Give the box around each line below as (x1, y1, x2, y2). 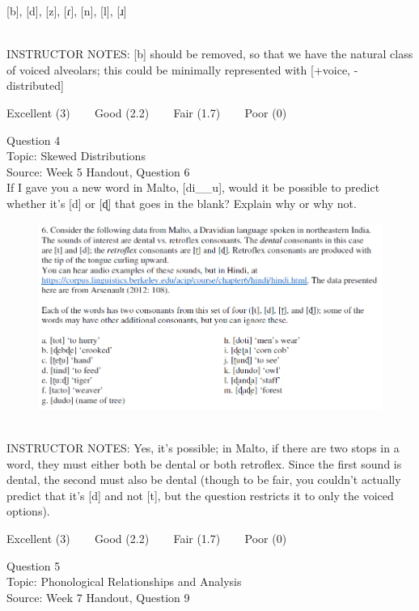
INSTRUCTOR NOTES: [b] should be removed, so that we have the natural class (6, 45, 413, 62)
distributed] (6, 77, 64, 94)
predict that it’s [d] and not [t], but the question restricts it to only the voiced (6, 486, 394, 503)
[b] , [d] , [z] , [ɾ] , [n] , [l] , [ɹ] (6, 2, 127, 19)
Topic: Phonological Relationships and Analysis (6, 573, 242, 590)
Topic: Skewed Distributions (6, 147, 146, 164)
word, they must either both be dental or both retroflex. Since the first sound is (6, 455, 402, 472)
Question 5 (6, 557, 61, 574)
